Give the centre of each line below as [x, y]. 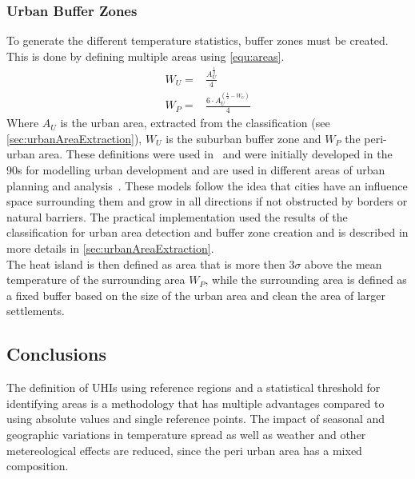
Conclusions [57, 354]
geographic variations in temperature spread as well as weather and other [186, 434]
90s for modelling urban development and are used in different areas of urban [196, 170]
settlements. [36, 311]
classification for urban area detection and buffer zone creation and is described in [207, 232]
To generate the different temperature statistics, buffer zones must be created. [198, 40]
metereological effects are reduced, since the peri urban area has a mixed [184, 450]
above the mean [343, 263]
